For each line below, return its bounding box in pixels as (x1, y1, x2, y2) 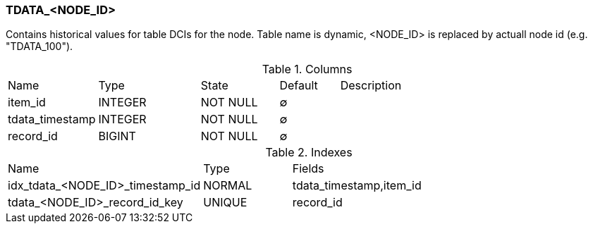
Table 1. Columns (262, 62, 353, 77)
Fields (292, 161, 324, 176)
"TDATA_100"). (6, 40, 73, 53)
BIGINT (98, 129, 136, 144)
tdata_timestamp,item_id (292, 178, 422, 193)
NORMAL (203, 178, 252, 193)
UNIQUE (203, 195, 247, 210)
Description (340, 78, 402, 93)
